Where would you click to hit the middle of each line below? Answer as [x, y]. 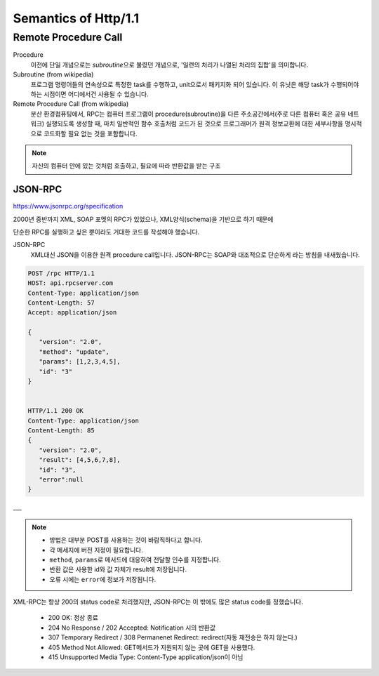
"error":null [61, 479]
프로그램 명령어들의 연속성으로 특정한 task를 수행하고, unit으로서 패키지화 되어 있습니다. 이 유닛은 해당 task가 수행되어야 [195, 84]
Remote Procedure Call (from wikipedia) [71, 104]
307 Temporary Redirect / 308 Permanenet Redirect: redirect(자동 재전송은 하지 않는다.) [173, 637]
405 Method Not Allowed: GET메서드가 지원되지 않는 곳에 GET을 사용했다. [152, 647]
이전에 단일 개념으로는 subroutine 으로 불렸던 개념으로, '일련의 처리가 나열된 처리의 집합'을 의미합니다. [169, 65]
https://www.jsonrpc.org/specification [68, 206]
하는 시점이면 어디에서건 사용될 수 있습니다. [89, 94]
